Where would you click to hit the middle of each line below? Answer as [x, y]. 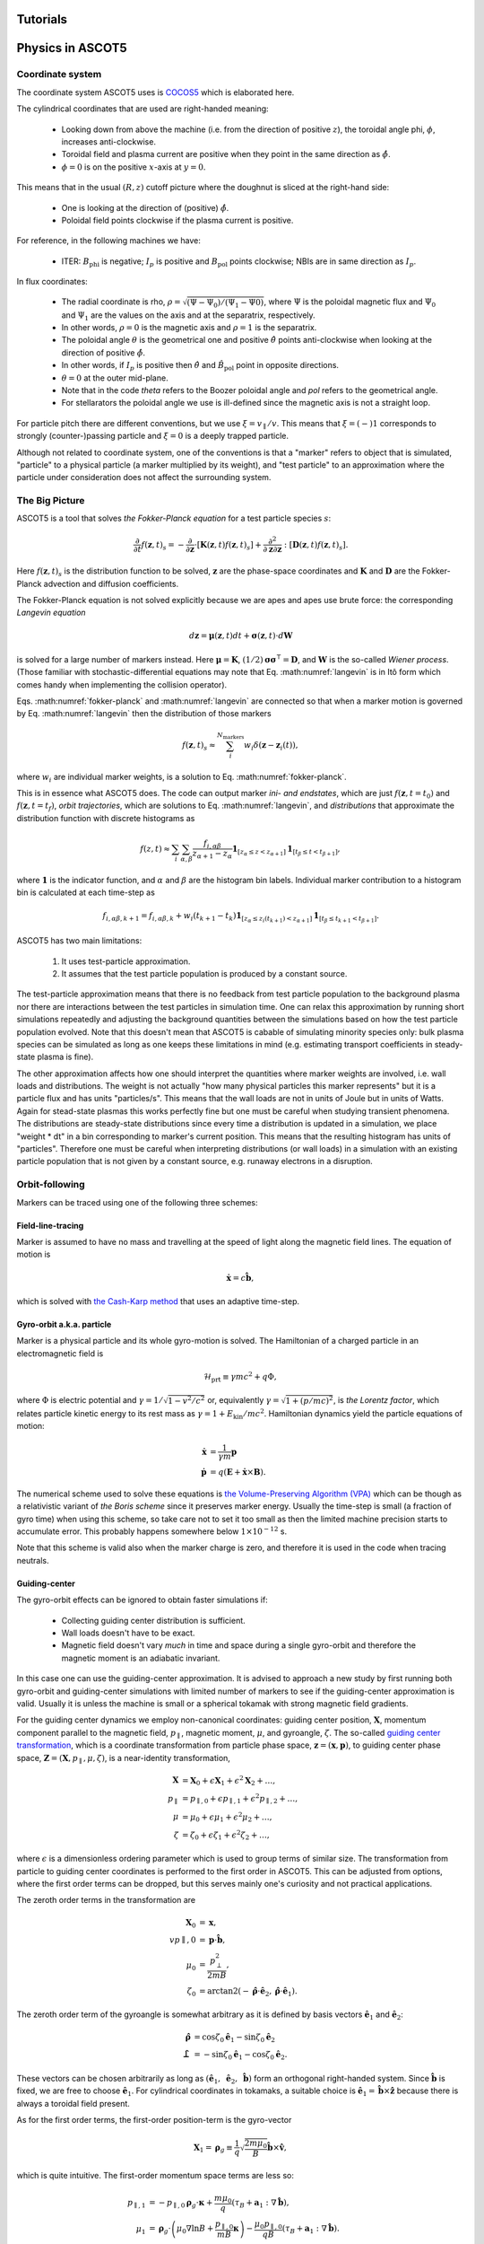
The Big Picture [51, 501]
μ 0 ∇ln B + [195, 2230]
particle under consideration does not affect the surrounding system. [144, 478]
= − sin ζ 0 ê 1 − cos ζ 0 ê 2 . [241, 2056]
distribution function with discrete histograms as [106, 818]
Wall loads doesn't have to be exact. [128, 1633]
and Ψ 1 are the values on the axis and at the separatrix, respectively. [188, 316]
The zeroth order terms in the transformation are [106, 1900]
